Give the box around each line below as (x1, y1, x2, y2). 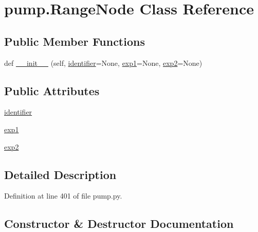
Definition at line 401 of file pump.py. (4, 190, 122, 201)
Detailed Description (4, 166, 117, 182)
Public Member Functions (4, 33, 145, 49)
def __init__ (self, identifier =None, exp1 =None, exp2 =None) (4, 57, 202, 68)
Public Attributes (4, 82, 100, 98)
